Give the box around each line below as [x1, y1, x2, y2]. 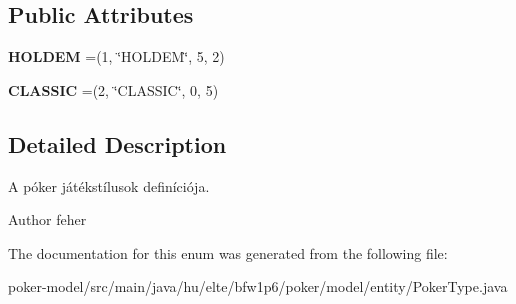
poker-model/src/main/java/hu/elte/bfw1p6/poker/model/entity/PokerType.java [8, 276, 508, 297]
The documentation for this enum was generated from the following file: [8, 242, 448, 263]
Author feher [8, 209, 87, 230]
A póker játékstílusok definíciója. [8, 175, 210, 196]
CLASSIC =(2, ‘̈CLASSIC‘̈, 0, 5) [8, 79, 219, 100]
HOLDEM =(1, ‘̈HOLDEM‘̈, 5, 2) [8, 46, 225, 67]
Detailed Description [8, 128, 227, 159]
